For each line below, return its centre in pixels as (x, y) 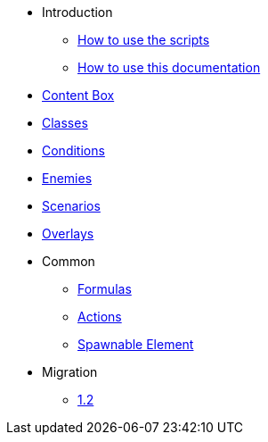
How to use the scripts (144, 40)
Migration (70, 372)
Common (69, 261)
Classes (65, 123)
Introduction (77, 12)
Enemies (67, 178)
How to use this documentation (169, 67)
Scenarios (71, 206)
